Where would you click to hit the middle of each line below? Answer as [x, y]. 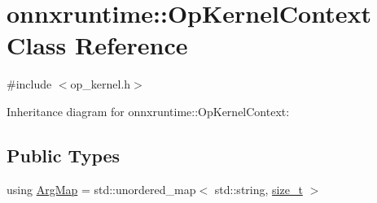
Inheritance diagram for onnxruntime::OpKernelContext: [148, 111]
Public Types [64, 155]
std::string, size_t [259, 189]
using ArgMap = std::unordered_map [101, 189]
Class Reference [97, 45]
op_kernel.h [101, 84]
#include [29, 84]
